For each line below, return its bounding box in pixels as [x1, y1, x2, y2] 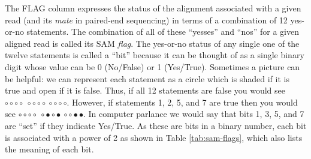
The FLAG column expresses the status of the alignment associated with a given [5, 2, 301, 14]
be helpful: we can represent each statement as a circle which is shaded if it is [5, 72, 289, 85]
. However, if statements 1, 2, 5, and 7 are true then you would [67, 95, 298, 108]
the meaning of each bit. [5, 143, 94, 155]
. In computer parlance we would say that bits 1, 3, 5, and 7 [83, 107, 304, 120]
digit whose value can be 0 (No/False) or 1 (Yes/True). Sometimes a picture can [5, 60, 300, 73]
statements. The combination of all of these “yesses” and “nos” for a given [26, 25, 299, 38]
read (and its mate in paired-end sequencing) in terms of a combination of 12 [5, 13, 288, 26]
